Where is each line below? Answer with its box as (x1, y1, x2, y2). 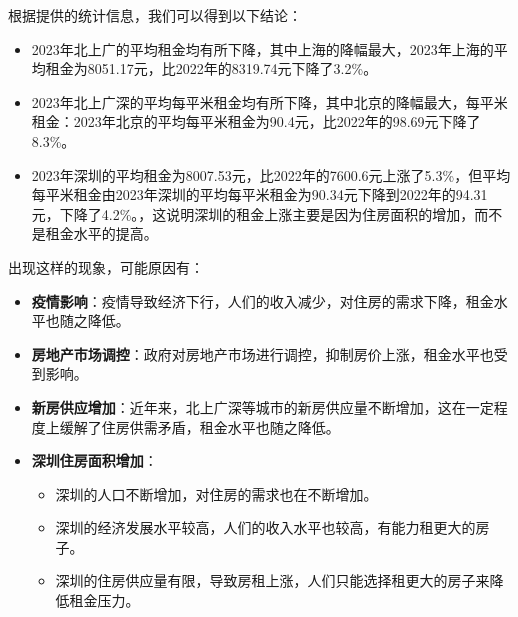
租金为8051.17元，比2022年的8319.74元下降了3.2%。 (45, 58, 378, 79)
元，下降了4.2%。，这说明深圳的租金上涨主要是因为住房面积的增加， (31, 203, 475, 224)
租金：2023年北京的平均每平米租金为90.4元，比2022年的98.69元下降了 (31, 111, 481, 132)
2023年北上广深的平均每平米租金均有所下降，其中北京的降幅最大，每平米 (31, 91, 508, 112)
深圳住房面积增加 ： (31, 450, 158, 471)
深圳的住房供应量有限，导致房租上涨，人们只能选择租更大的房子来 (55, 570, 490, 591)
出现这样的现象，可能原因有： (8, 256, 204, 277)
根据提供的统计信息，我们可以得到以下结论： (8, 5, 302, 25)
